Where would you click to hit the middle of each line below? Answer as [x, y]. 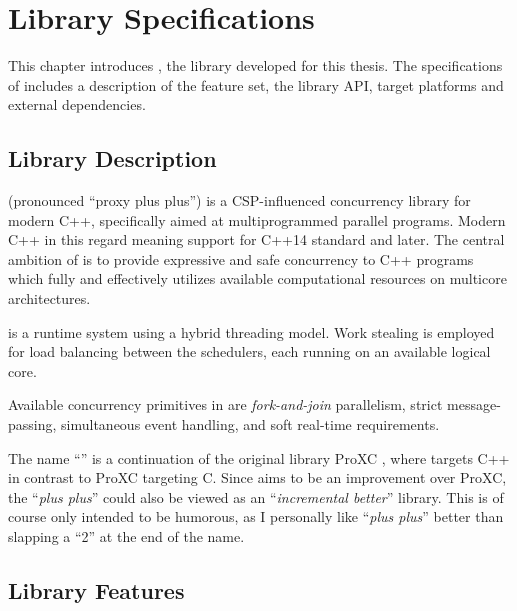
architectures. [49, 298]
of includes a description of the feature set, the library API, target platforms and [256, 84]
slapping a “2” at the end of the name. [126, 536]
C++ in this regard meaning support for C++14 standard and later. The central [256, 239]
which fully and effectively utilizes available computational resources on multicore [257, 278]
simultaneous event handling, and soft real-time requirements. [250, 424]
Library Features [96, 590]
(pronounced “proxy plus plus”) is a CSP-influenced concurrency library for [239, 200]
